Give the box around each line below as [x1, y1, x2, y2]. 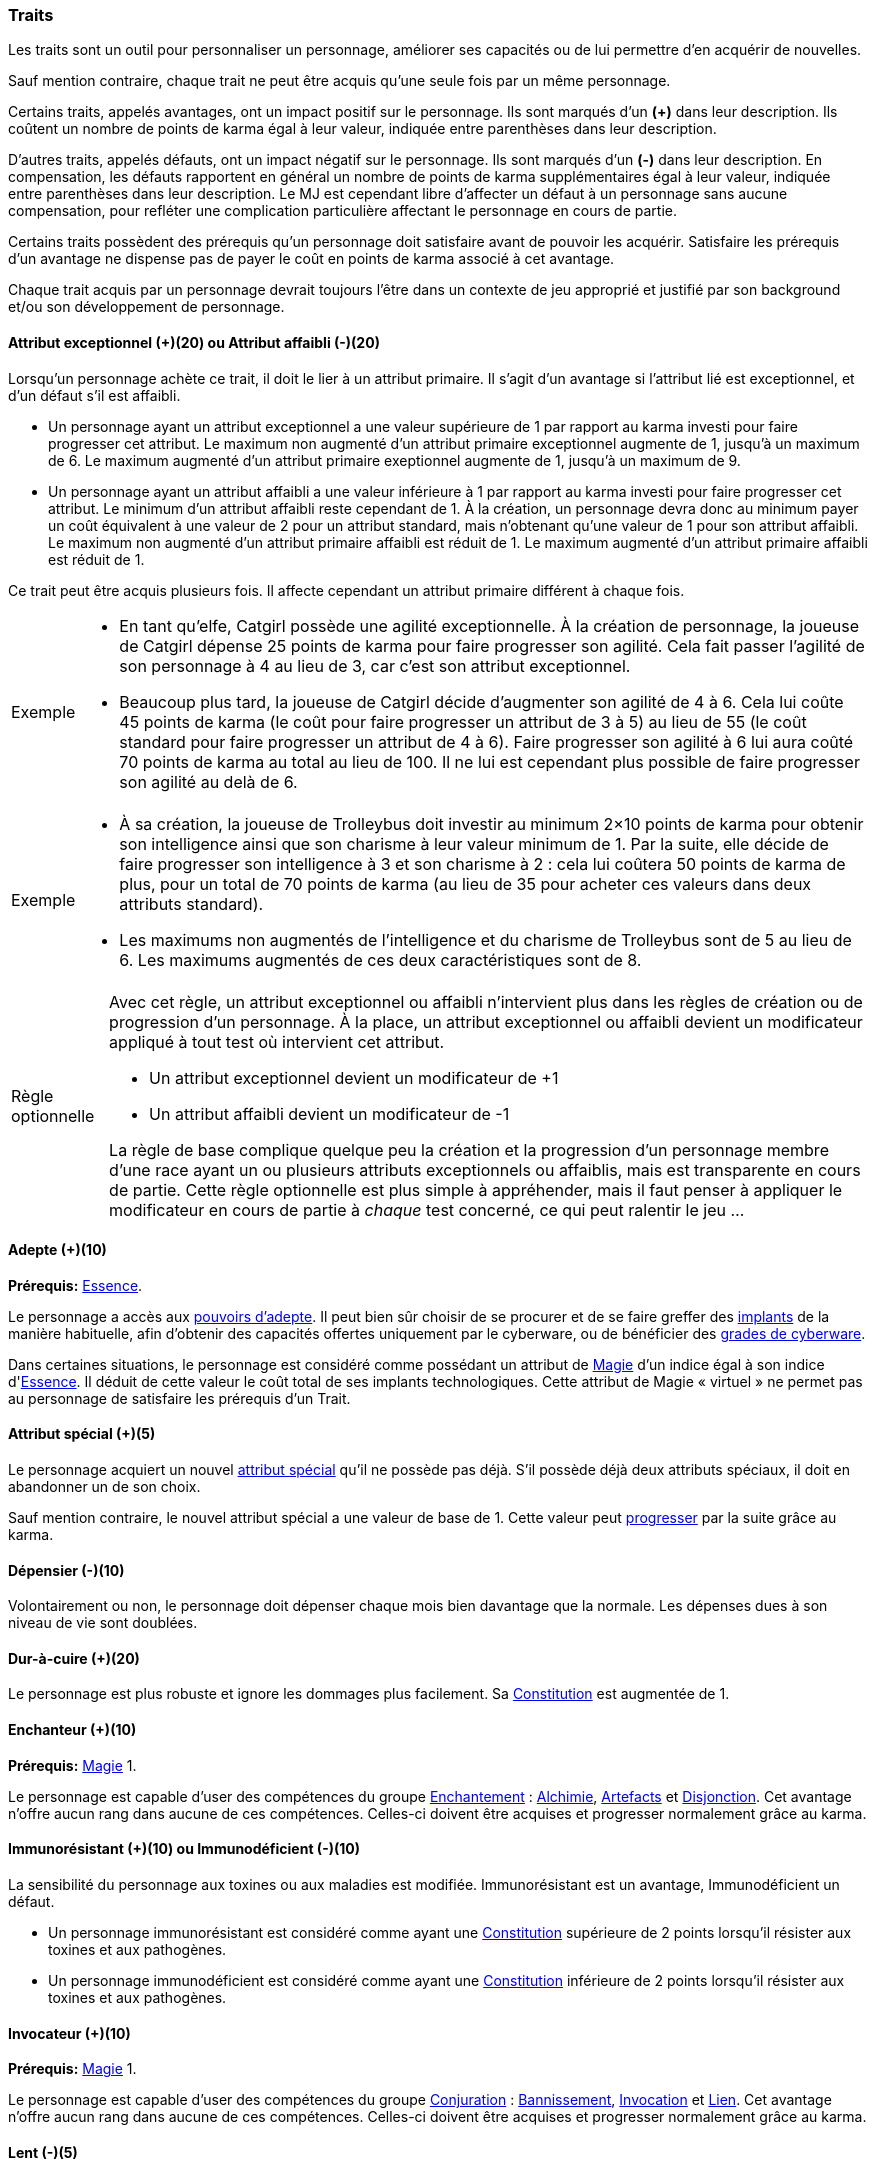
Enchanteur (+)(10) [8, 1721, 137, 1739]
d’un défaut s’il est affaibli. [8, 386, 181, 404]
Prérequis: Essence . [8, 1276, 143, 1294]
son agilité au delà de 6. [119, 771, 298, 792]
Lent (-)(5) [8, 2143, 78, 2161]
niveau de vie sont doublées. [8, 1614, 198, 1632]
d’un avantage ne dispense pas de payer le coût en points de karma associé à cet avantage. [8, 250, 615, 268]
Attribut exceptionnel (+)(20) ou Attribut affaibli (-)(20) [8, 333, 380, 351]
